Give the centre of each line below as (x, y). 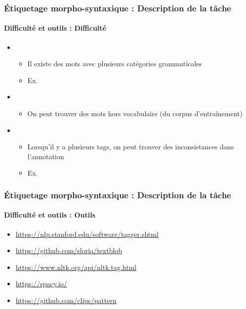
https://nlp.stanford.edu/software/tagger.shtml (87, 234)
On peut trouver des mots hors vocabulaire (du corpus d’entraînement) (135, 113)
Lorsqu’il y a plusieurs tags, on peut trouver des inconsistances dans (131, 147)
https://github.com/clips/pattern (66, 300)
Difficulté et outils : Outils (50, 215)
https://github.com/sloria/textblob (69, 250)
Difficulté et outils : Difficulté (55, 28)
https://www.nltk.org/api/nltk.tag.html (76, 267)
